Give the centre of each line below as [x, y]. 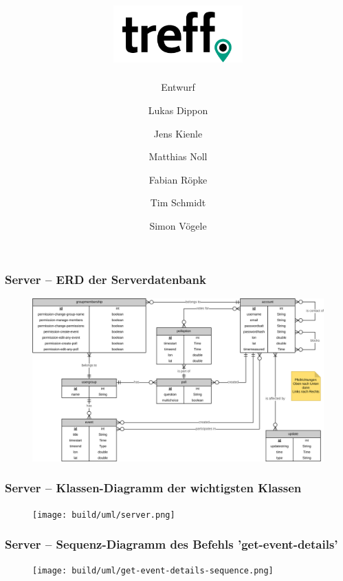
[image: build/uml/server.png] [104, 515]
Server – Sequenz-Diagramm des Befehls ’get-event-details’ [171, 544]
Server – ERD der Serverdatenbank [106, 279]
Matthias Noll [178, 156]
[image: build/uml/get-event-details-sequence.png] [153, 571]
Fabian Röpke [178, 179]
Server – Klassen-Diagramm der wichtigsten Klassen [153, 488]
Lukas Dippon [178, 110]
